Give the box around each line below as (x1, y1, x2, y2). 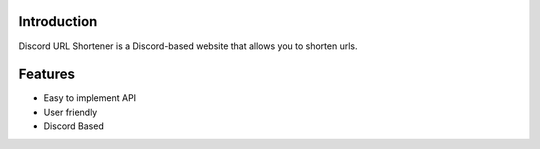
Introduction (18, 13, 98, 30)
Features (18, 66, 75, 83)
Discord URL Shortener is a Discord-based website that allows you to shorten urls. (18, 40, 358, 52)
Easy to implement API (43, 92, 137, 104)
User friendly (43, 106, 98, 118)
